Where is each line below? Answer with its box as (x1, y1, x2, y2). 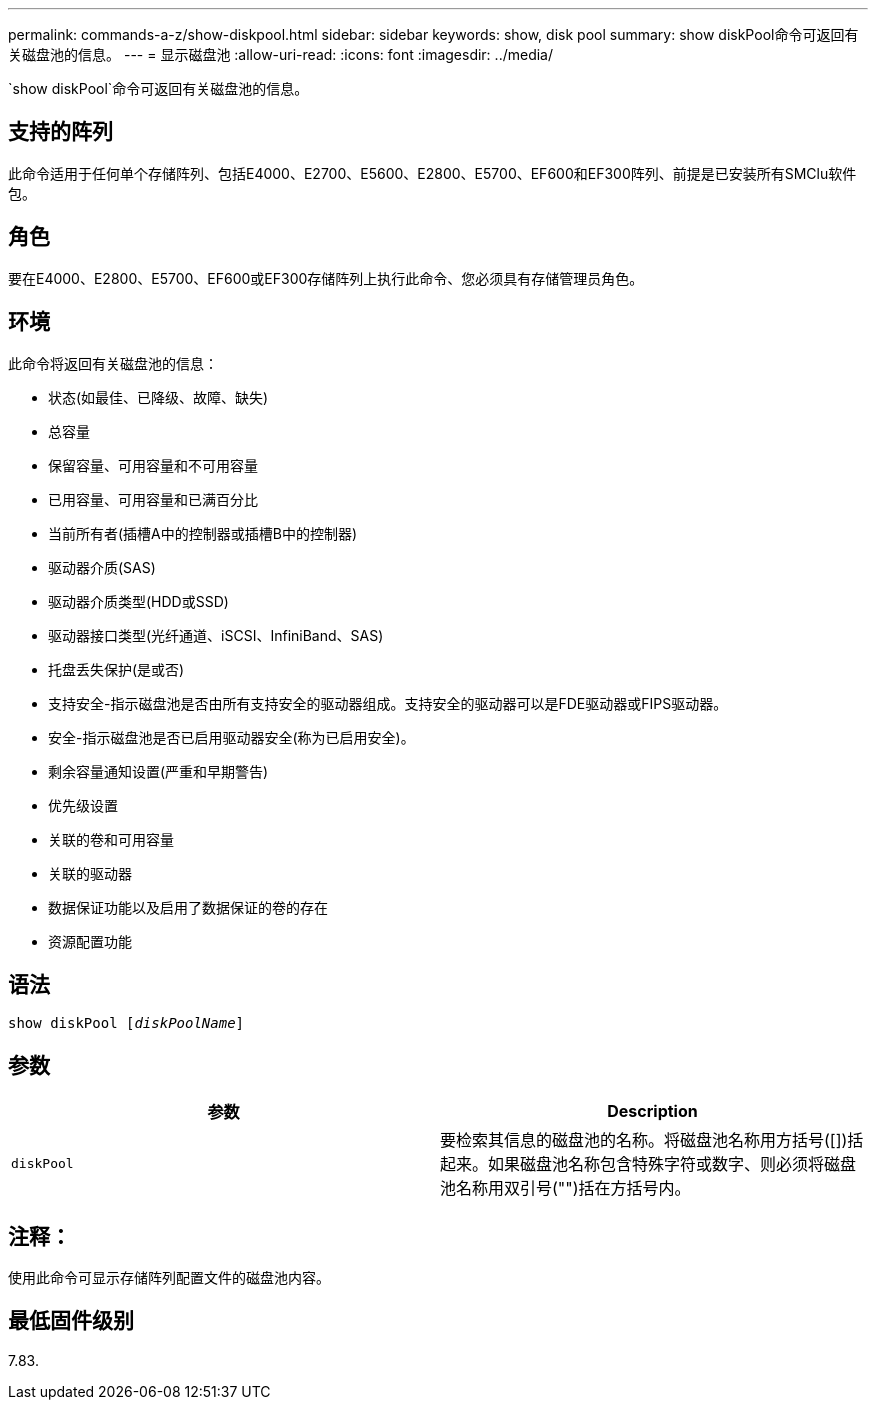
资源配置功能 (48, 932, 132, 950)
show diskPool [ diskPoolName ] (8, 1015, 245, 1032)
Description (607, 1101, 698, 1122)
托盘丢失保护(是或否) (48, 660, 185, 678)
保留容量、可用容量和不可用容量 (48, 456, 258, 474)
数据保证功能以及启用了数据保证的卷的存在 (48, 898, 328, 916)
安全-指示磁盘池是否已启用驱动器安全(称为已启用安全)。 (48, 728, 415, 746)
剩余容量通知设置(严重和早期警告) (48, 762, 269, 780)
